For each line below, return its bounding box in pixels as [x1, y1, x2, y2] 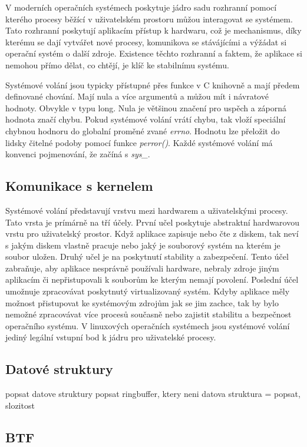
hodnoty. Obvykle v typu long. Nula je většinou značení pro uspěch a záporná [5, 101, 287, 114]
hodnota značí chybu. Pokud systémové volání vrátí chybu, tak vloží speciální [5, 113, 286, 125]
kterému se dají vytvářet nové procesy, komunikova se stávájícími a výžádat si [5, 35, 287, 48]
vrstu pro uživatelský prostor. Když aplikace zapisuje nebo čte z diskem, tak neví [5, 227, 299, 240]
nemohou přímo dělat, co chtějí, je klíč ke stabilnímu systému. [5, 58, 229, 71]
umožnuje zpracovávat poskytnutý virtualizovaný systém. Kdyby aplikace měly [5, 285, 290, 297]
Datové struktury [5, 360, 113, 378]
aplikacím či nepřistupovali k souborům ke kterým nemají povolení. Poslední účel [5, 273, 299, 286]
